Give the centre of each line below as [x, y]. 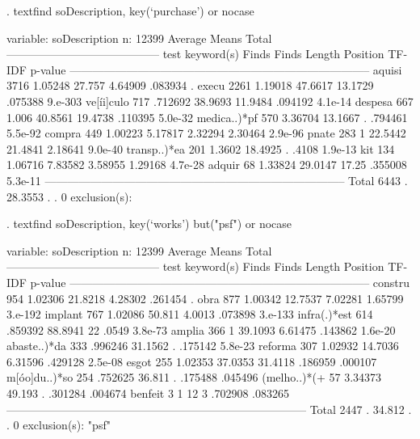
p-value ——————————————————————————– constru [220, 282]
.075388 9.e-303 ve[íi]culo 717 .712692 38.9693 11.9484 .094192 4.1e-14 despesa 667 [210, 101]
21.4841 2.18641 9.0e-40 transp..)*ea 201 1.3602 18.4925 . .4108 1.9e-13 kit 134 [201, 148]
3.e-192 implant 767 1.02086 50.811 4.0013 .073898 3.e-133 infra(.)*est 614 [190, 314]
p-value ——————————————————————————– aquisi [216, 69]
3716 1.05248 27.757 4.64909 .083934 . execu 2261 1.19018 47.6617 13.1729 [190, 85]
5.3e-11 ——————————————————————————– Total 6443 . [207, 180]
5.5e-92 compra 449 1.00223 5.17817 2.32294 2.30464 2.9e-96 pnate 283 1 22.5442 [206, 133]
